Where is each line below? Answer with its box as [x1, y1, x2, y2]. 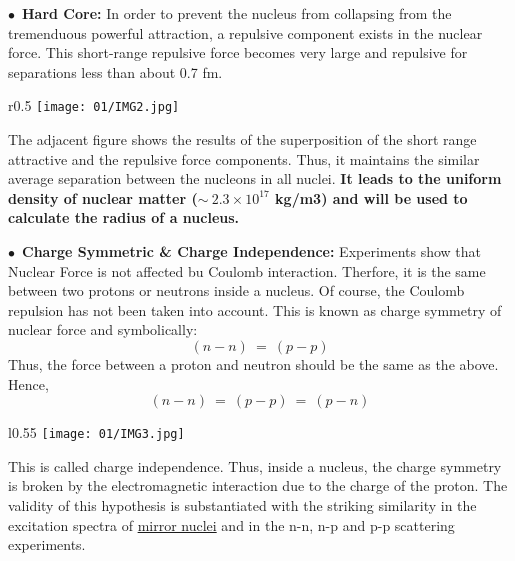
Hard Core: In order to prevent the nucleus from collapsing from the [22, 3, 452, 23]
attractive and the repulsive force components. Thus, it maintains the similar [8, 148, 480, 169]
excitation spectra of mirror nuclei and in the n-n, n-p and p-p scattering [8, 514, 455, 535]
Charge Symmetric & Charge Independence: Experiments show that [22, 241, 482, 261]
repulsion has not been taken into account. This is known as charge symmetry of [8, 299, 502, 320]
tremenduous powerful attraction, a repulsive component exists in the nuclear [8, 22, 483, 43]
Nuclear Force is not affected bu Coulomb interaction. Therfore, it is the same [8, 260, 486, 281]
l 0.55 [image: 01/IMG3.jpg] [8, 422, 185, 443]
